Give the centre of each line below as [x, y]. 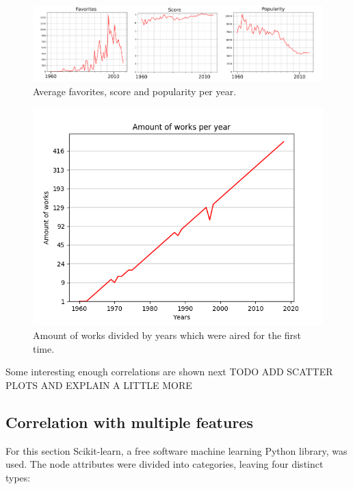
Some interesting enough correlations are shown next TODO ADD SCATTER [169, 372]
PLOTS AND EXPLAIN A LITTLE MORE [99, 385]
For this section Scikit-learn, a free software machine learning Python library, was [176, 450]
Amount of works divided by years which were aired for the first [167, 335]
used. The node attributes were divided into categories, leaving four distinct [165, 464]
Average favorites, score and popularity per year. [135, 91]
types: [18, 477]
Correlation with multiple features [129, 422]
